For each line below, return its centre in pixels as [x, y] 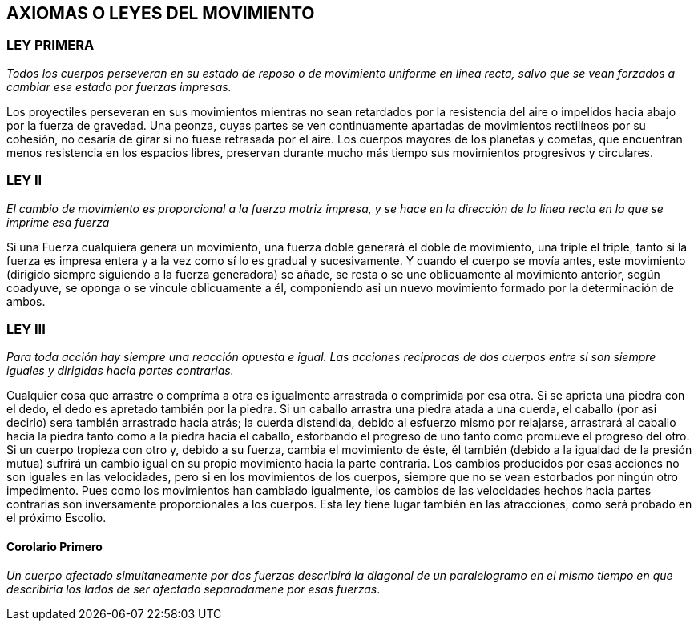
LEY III [26, 329]
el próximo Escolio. [56, 518]
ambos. [26, 301]
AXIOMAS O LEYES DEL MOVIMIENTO [161, 13]
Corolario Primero [54, 546]
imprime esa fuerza [58, 222]
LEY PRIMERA [50, 45]
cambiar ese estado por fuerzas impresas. [119, 86]
